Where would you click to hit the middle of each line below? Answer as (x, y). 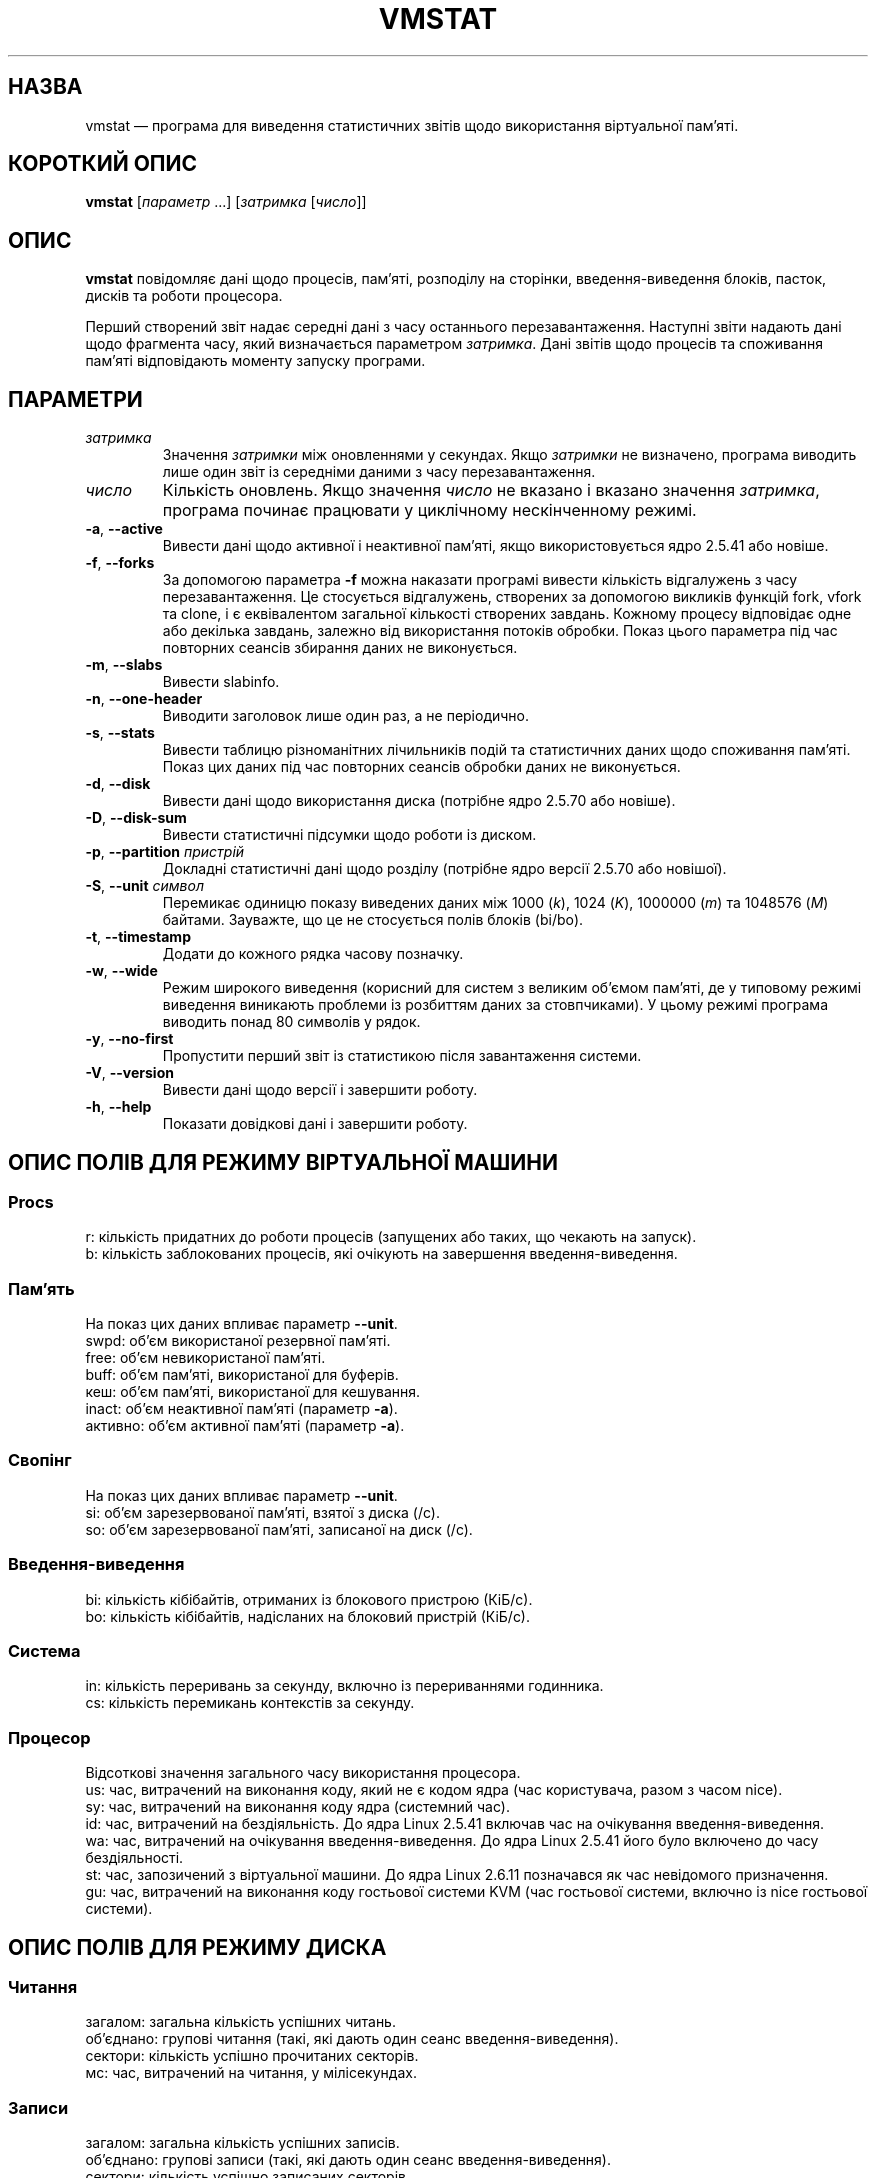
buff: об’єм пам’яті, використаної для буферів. (242, 1375)
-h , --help (118, 1107)
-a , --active (124, 529)
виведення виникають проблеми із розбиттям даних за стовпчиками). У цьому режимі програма (495, 1005)
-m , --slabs (124, 665)
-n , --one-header (144, 699)
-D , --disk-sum (136, 818)
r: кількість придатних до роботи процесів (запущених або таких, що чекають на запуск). (391, 1237)
